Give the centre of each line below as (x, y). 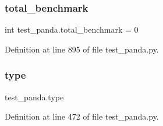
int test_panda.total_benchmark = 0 (72, 29)
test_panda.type (34, 97)
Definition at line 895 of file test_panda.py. (82, 49)
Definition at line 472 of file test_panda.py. (82, 116)
